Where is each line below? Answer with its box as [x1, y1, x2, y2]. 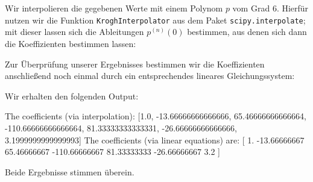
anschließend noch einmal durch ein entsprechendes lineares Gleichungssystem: [5, 69, 295, 82]
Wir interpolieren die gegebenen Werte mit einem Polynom [5, 2, 223, 14]
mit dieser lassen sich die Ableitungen [5, 25, 144, 38]
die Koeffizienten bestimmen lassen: [5, 37, 136, 50]
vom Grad [232, 2, 270, 14]
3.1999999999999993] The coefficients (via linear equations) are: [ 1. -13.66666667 [5, 133, 305, 146]
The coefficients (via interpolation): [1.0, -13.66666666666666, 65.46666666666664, [5, 110, 306, 122]
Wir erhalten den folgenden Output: [5, 89, 139, 102]
